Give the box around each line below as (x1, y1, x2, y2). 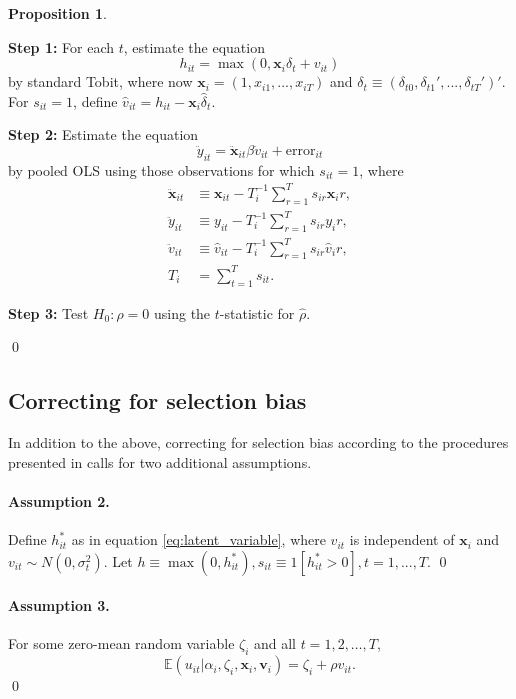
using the (153, 302, 211, 323)
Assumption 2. (8, 490, 110, 511)
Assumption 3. (8, 595, 110, 616)
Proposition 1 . (8, 3, 107, 23)
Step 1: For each (8, 36, 115, 57)
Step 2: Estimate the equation (8, 124, 199, 145)
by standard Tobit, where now (8, 71, 193, 92)
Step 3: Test (8, 302, 89, 323)
